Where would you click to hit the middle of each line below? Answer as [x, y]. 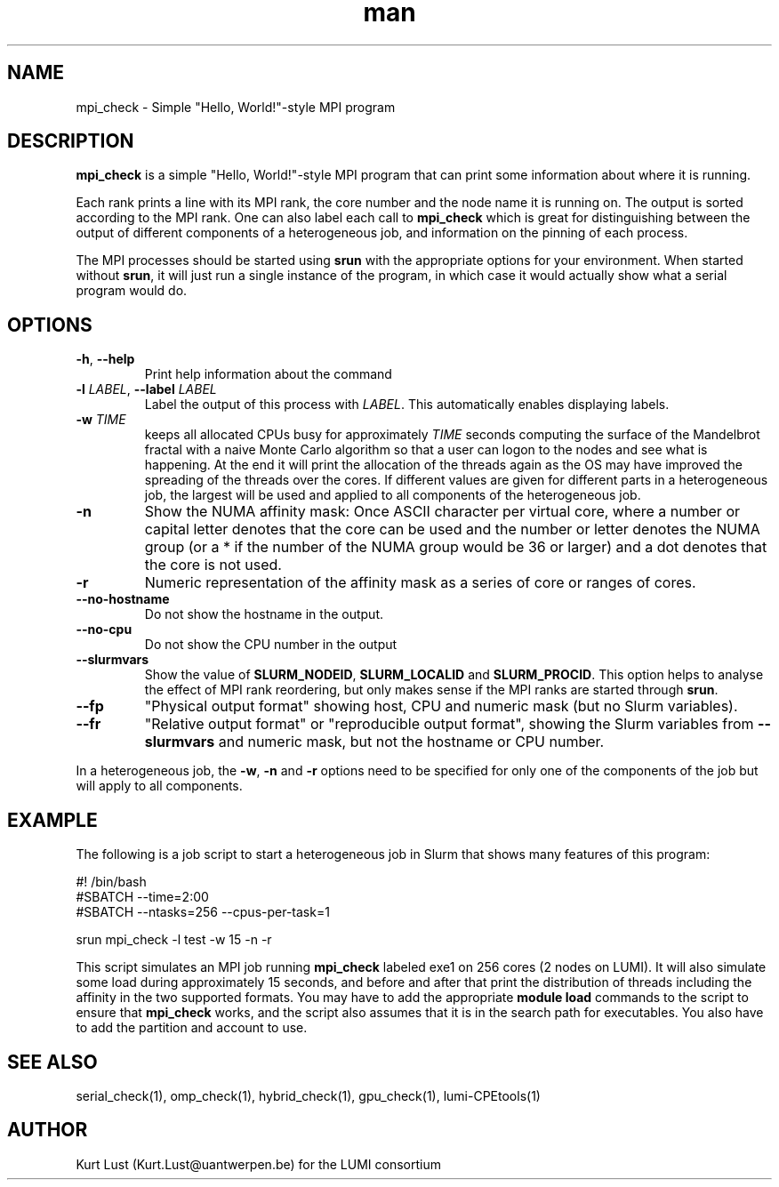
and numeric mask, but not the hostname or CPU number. [411, 742]
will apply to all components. [159, 786]
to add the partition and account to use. [192, 1028]
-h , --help [105, 359]
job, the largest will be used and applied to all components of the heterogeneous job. [393, 495]
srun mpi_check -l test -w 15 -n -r [174, 940]
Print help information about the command [268, 374]
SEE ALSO [52, 1062]
